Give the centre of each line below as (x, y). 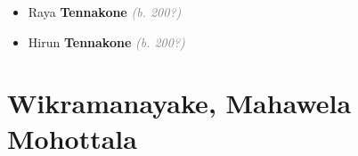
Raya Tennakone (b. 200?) (105, 12)
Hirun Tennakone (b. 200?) (106, 41)
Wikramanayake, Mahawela (179, 103)
